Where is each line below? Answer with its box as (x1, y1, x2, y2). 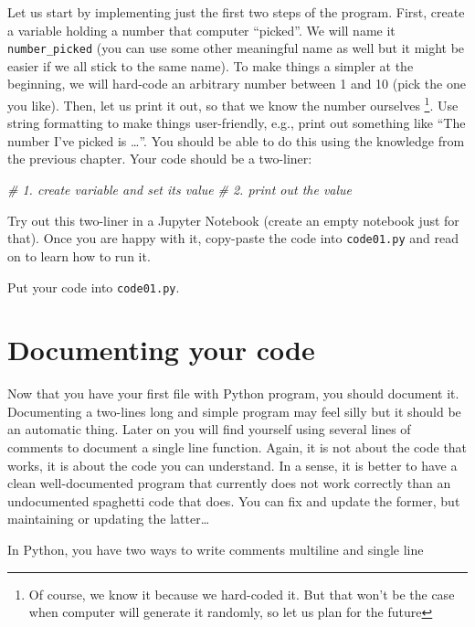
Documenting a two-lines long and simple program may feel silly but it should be (7, 401, 461, 420)
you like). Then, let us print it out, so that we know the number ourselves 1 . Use (7, 93, 459, 114)
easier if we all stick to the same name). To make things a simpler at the (7, 56, 414, 75)
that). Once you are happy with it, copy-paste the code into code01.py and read (7, 228, 459, 248)
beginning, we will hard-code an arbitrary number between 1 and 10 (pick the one (7, 74, 466, 93)
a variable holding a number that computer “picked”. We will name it (7, 20, 396, 39)
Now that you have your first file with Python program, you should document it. (7, 384, 459, 403)
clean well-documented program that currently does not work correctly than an (7, 473, 451, 493)
